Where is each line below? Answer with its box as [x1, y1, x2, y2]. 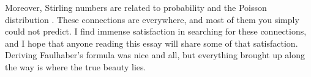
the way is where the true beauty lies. [5, 60, 146, 73]
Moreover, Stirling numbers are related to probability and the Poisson [5, 1, 267, 13]
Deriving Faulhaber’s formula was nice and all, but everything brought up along [5, 49, 305, 61]
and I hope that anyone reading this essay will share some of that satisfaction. [5, 36, 298, 49]
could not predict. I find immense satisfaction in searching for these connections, [5, 25, 307, 38]
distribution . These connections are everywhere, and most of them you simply [5, 13, 299, 25]
